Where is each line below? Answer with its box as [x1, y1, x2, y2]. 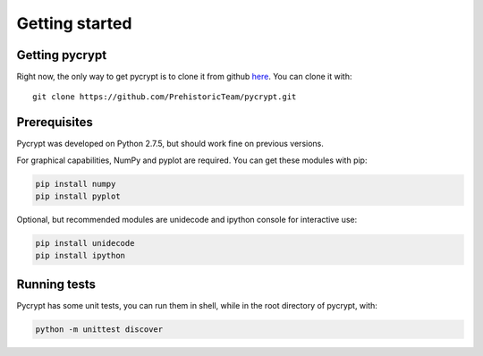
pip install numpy [35, 179, 116, 189]
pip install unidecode [35, 238, 135, 249]
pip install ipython [35, 250, 125, 261]
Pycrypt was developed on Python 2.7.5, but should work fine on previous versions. [16, 139, 324, 149]
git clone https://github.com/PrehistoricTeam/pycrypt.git [32, 92, 297, 102]
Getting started [16, 13, 132, 33]
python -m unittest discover [35, 324, 164, 335]
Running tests [16, 276, 97, 292]
